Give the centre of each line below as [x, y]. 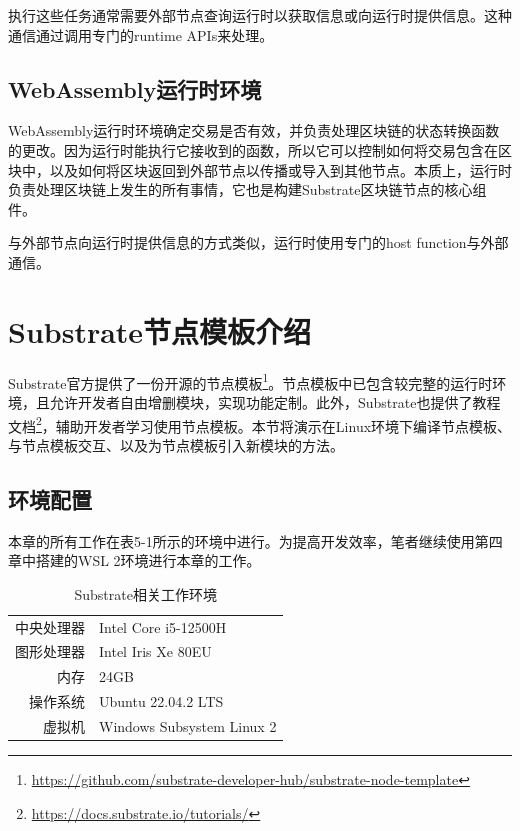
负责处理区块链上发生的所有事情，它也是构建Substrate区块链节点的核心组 [247, 189]
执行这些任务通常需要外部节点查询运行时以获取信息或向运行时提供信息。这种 [260, 15]
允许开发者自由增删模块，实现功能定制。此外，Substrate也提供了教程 [275, 401]
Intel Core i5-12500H [163, 626]
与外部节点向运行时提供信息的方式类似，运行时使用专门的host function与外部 [258, 242]
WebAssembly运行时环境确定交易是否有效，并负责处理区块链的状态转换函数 [254, 130]
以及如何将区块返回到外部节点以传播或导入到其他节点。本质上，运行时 [280, 169]
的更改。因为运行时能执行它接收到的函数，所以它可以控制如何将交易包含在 [253, 149]
